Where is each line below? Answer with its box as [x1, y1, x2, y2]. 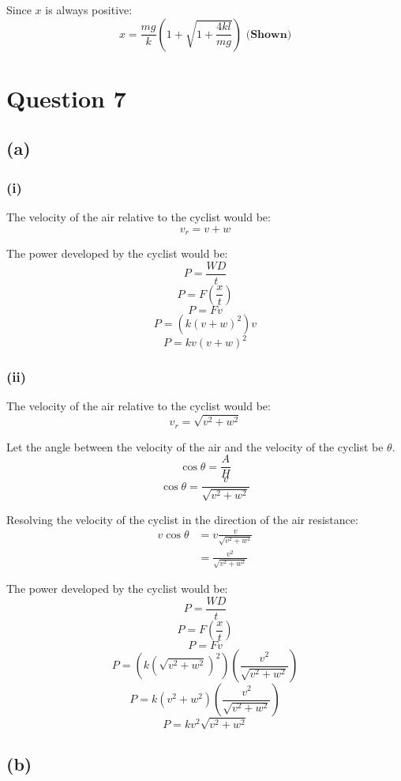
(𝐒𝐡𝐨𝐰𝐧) [245, 28, 292, 40]
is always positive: [45, 2, 133, 17]
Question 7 [6, 81, 126, 114]
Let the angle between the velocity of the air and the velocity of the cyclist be [6, 438, 384, 455]
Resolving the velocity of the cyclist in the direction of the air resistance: [6, 511, 358, 527]
